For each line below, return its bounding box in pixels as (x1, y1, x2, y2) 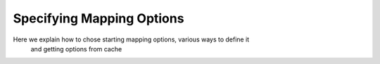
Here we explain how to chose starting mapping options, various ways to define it (13, 35, 250, 44)
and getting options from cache (30, 44, 122, 53)
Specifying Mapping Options (13, 11, 184, 26)
